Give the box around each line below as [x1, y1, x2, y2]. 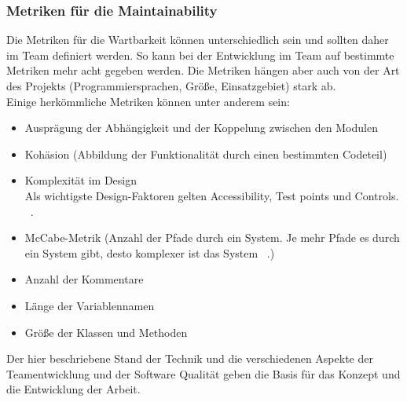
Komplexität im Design [24, 172, 137, 188]
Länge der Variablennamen [24, 297, 155, 313]
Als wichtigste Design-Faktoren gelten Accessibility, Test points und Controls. [24, 187, 399, 203]
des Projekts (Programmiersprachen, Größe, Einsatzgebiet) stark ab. [6, 78, 336, 93]
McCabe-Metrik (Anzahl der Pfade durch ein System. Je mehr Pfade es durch [24, 229, 400, 246]
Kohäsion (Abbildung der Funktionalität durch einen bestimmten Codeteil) [24, 145, 387, 162]
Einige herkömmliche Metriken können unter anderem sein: [6, 93, 290, 109]
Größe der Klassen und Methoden [24, 323, 188, 340]
